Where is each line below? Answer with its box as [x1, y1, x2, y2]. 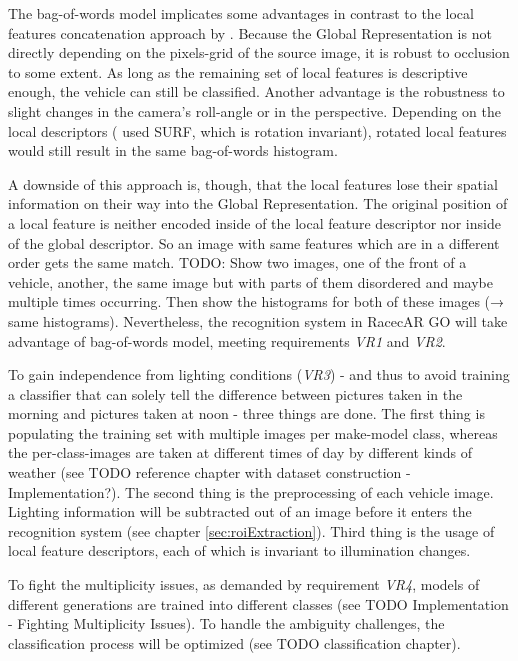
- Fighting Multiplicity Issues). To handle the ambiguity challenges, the [8, 613, 445, 634]
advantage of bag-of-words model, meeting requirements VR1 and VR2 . [8, 330, 446, 351]
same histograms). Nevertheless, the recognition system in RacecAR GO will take [8, 310, 508, 331]
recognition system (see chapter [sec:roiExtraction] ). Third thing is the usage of [8, 520, 495, 541]
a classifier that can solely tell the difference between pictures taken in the [8, 383, 463, 404]
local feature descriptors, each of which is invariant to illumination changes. [8, 540, 471, 561]
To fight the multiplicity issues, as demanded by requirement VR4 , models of [8, 574, 480, 595]
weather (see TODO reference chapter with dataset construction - [8, 462, 411, 483]
